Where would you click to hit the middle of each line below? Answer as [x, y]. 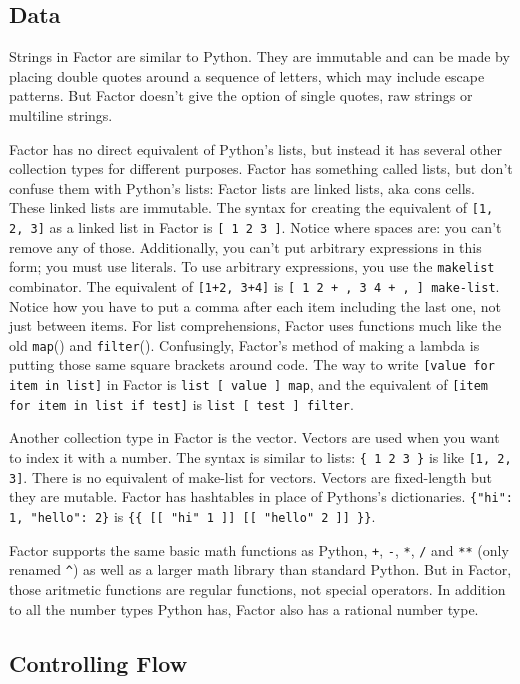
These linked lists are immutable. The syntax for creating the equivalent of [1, [251, 207]
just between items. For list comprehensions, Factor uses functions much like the [255, 325]
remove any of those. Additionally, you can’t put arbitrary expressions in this [245, 246]
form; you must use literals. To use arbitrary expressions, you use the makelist [252, 266]
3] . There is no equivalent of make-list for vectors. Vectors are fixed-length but [251, 476]
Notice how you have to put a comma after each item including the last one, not [255, 305]
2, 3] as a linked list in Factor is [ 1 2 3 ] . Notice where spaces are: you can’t [255, 227]
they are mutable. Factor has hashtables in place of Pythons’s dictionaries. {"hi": [261, 496]
